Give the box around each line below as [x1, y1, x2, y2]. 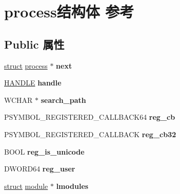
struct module [4, 180, 48, 191]
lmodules [56, 180, 89, 191]
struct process [4, 60, 48, 71]
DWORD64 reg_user [4, 163, 75, 174]
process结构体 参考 [4, 1, 134, 22]
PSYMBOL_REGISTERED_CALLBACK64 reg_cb [4, 112, 175, 122]
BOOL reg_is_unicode [4, 146, 85, 157]
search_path [41, 94, 86, 105]
